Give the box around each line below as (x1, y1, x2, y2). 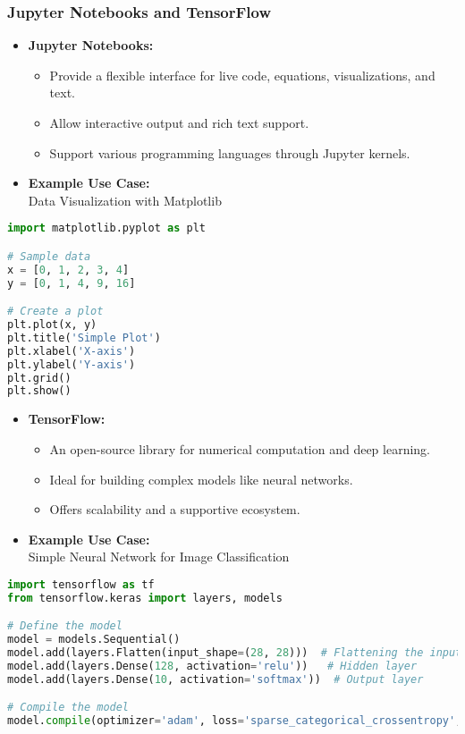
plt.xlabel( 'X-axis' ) (7, 344, 136, 358)
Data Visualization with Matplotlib (28, 190, 222, 209)
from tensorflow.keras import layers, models (7, 591, 283, 604)
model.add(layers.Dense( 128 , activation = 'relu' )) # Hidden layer (7, 659, 418, 672)
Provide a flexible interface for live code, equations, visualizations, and (49, 65, 435, 84)
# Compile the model (7, 701, 130, 714)
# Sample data (7, 249, 91, 263)
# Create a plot (7, 305, 104, 318)
